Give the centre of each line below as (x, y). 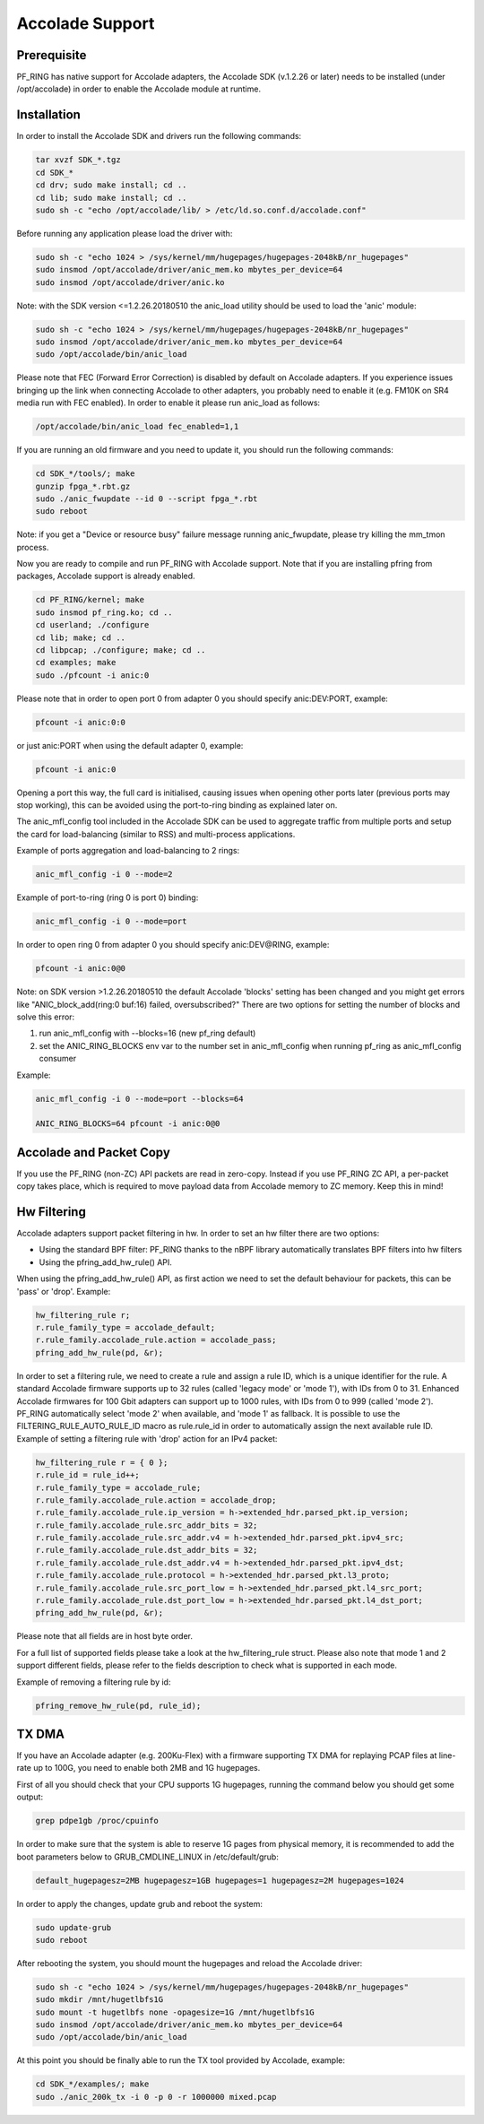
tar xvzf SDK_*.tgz (78, 160)
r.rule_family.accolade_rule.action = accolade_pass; (156, 1340)
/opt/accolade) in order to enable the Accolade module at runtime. (139, 89)
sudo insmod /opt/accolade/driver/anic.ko (130, 282)
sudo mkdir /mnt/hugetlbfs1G (99, 2000)
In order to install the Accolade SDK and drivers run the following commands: (159, 136)
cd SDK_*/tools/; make (85, 474)
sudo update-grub (73, 1927)
